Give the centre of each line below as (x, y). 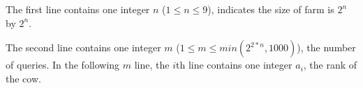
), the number (326, 47)
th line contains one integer (234, 65)
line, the (152, 65)
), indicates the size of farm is (271, 9)
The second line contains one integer (83, 47)
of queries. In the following (63, 65)
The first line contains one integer (78, 9)
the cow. (23, 78)
